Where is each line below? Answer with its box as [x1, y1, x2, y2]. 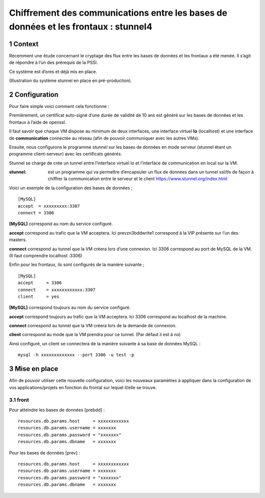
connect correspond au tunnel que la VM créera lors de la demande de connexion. [9, 323, 177, 329]
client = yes [18, 293, 59, 299]
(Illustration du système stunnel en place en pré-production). [9, 78, 132, 83]
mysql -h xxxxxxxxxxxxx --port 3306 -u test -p [18, 352, 134, 358]
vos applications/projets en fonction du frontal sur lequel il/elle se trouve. [9, 384, 157, 390]
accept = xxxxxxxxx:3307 [18, 203, 80, 209]
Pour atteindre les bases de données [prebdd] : [9, 407, 105, 413]
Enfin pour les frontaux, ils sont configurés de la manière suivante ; [9, 262, 145, 267]
